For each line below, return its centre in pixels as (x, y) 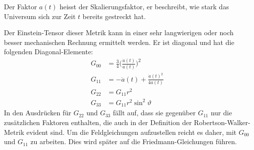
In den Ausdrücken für (38, 113)
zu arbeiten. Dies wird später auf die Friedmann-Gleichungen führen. (134, 141)
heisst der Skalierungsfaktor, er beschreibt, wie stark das (144, 6)
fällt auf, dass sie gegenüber (154, 113)
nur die (221, 113)
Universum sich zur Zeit (40, 16)
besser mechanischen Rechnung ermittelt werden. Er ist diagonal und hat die (119, 42)
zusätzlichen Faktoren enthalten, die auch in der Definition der (98, 122)
